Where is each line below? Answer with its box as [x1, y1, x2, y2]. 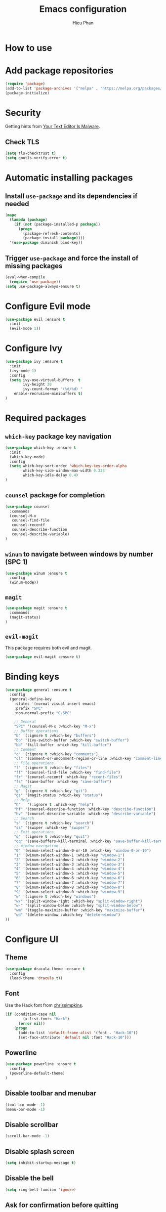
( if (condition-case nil [5, 1012, 56, 1017]
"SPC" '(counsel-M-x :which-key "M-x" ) [14, 724, 96, 729]
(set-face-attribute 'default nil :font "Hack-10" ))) [18, 1035, 132, 1040]
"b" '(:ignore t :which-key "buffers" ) [14, 733, 96, 738]
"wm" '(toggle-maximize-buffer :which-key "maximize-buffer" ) [14, 908, 145, 913]
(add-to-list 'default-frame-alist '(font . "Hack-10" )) [18, 1030, 138, 1035]
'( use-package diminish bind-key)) [9, 240, 83, 245]
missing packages [5, 261, 63, 270]
